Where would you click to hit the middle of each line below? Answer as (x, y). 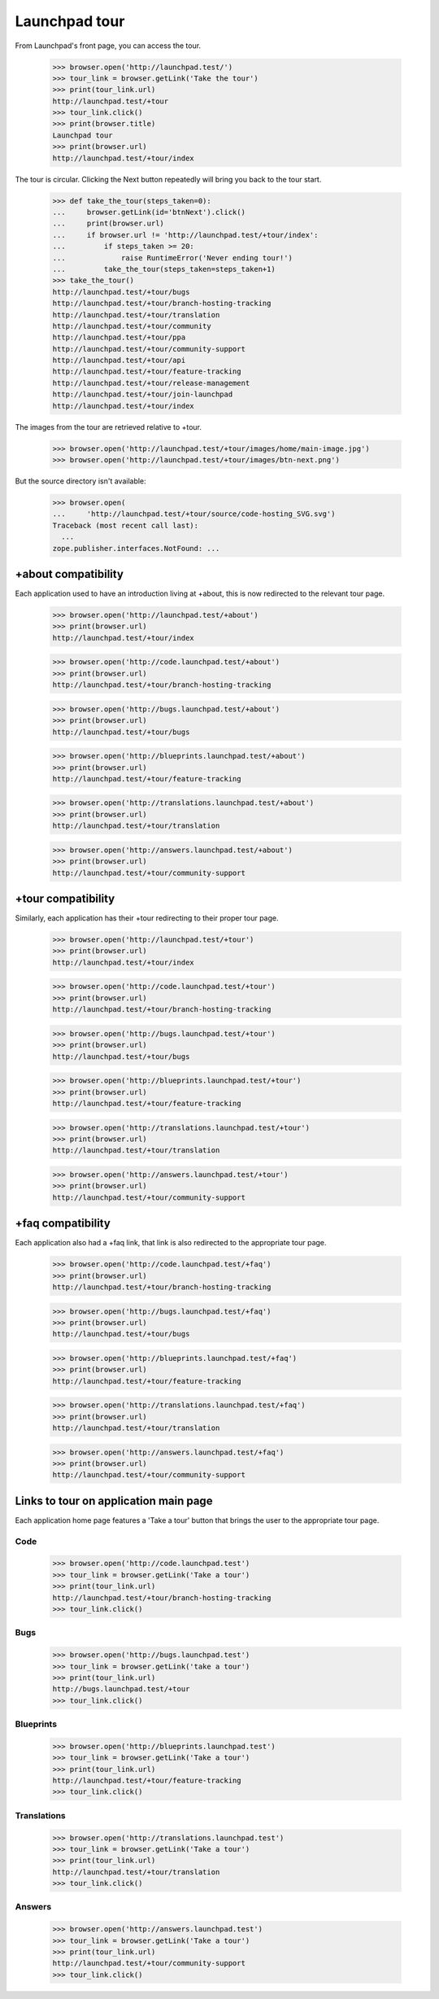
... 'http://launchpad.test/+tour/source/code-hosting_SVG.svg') (194, 514)
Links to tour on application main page (114, 1500)
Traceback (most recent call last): (126, 525)
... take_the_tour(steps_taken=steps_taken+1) (164, 269)
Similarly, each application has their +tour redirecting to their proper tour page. (147, 918)
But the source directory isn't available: (80, 481)
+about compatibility (69, 574)
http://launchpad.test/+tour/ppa (119, 337)
